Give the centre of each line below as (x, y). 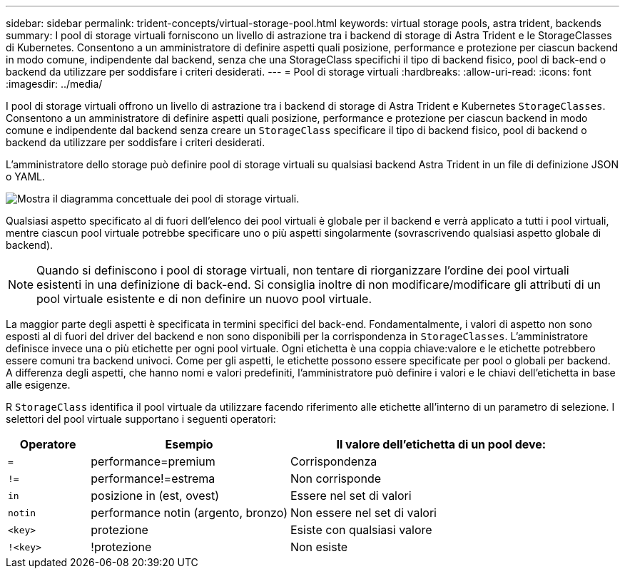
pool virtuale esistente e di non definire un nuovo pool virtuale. (204, 299)
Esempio (189, 444)
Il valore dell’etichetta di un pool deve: (441, 444)
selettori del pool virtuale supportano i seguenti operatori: (141, 419)
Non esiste (319, 547)
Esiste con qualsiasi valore (361, 530)
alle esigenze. (38, 385)
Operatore (48, 444)
